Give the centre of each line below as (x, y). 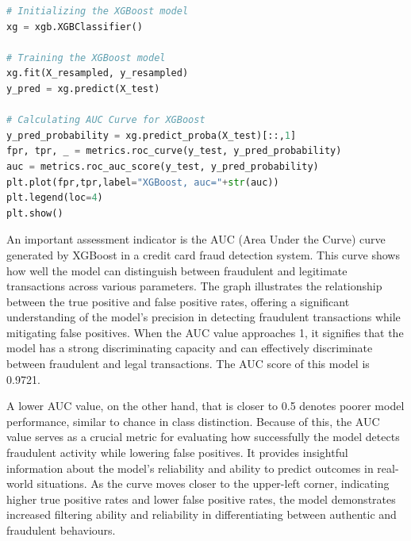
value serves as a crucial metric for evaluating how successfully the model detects (203, 437)
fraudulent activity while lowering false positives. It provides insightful (177, 453)
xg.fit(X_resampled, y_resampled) (98, 73)
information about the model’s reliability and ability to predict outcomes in (190, 468)
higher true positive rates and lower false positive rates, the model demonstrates (201, 499)
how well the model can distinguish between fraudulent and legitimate (177, 270)
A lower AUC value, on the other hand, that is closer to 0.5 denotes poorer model (205, 406)
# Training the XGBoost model (86, 58)
